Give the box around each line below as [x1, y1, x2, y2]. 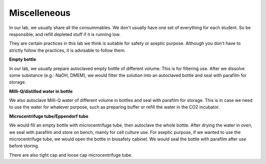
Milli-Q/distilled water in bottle [9, 88, 73, 94]
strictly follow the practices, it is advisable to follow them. [9, 47, 126, 53]
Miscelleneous [9, 7, 71, 18]
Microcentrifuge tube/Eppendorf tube [9, 113, 89, 119]
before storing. [9, 143, 39, 149]
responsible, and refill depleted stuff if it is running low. [9, 31, 121, 37]
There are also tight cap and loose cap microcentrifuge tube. [9, 152, 133, 158]
